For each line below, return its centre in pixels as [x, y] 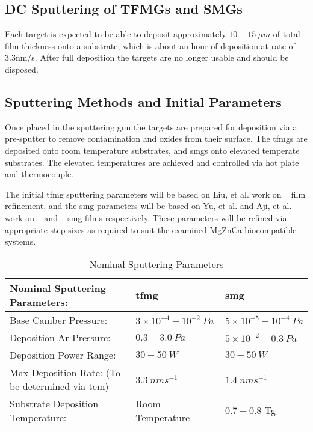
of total [287, 34]
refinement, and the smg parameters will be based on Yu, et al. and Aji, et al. [148, 206]
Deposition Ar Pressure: [60, 337]
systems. [20, 241]
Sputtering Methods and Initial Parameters [143, 101]
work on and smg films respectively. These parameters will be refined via [146, 217]
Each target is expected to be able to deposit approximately [116, 34]
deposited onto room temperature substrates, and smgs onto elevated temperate [152, 150]
